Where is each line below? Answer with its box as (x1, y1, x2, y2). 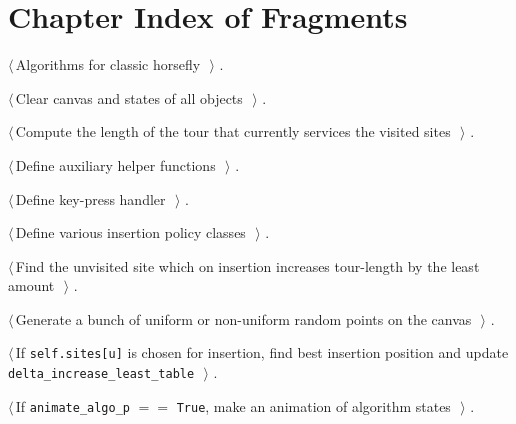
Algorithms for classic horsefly (15, 54, 201, 75)
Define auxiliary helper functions (15, 154, 216, 175)
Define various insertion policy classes (15, 222, 246, 243)
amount (8, 275, 55, 296)
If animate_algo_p (15, 395, 131, 416)
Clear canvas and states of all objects (15, 87, 243, 108)
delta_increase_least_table (8, 367, 195, 382)
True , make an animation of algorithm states (176, 395, 451, 416)
